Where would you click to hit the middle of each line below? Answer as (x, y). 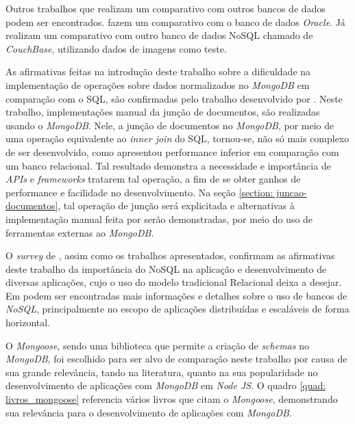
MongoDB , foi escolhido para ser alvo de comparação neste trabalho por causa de (176, 359)
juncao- (292, 192)
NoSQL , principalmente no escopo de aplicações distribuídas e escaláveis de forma (177, 309)
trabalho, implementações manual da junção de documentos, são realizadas (163, 112)
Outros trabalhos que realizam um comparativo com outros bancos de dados (166, 8)
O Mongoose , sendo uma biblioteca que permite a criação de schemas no (157, 345)
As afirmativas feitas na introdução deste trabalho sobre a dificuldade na (158, 71)
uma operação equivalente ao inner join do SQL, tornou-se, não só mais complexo (177, 138)
